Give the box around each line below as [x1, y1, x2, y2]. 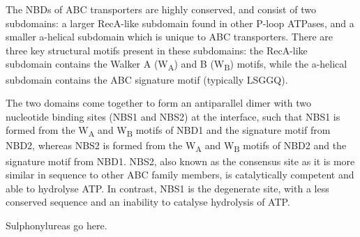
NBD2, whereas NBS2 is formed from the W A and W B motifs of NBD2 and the [6, 138, 347, 155]
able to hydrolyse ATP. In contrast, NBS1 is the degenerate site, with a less [6, 181, 329, 195]
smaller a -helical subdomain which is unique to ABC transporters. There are [6, 29, 333, 44]
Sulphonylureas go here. [6, 217, 107, 232]
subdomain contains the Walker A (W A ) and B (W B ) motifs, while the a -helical [6, 56, 347, 73]
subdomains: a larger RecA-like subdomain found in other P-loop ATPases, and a [6, 15, 354, 30]
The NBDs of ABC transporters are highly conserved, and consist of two [6, 2, 316, 16]
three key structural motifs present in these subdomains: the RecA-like [6, 43, 308, 57]
